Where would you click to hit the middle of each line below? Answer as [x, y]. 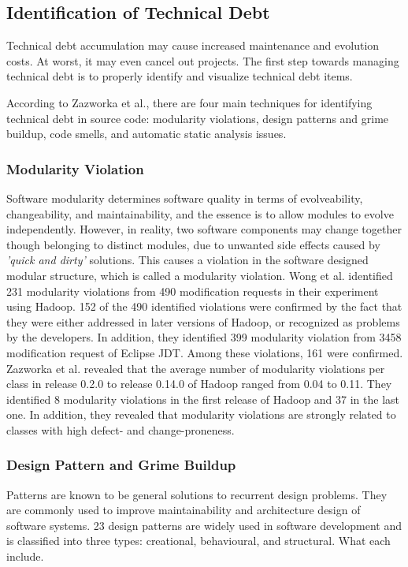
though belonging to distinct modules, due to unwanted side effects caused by [193, 244]
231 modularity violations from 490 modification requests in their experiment [193, 291]
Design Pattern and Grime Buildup [121, 465]
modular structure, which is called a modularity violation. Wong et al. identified [200, 275]
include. [25, 556]
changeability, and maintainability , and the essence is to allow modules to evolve [200, 213]
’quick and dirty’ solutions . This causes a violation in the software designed [187, 260]
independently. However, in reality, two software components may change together [204, 229]
